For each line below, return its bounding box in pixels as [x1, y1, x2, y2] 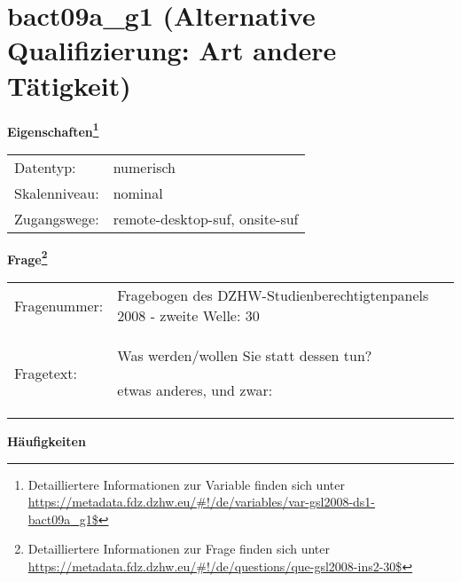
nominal [113, 182, 163, 203]
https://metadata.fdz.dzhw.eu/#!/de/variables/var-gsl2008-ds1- [27, 492, 376, 511]
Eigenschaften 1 [7, 119, 99, 140]
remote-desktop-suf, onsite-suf [113, 208, 299, 229]
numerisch [113, 156, 176, 177]
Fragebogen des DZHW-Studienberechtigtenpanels [117, 285, 429, 305]
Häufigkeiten [7, 432, 86, 450]
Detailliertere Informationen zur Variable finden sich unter [27, 475, 345, 493]
